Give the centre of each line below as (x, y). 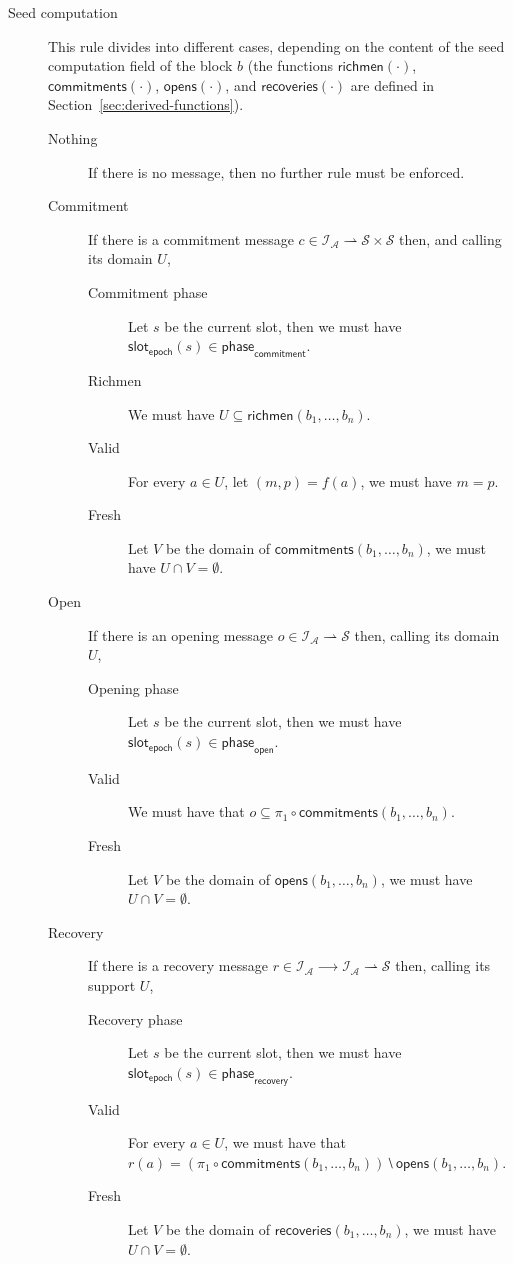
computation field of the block (140, 65)
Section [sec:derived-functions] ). (146, 104)
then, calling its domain (427, 634)
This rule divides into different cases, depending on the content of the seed (276, 45)
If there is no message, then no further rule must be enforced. (276, 171)
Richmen (115, 379)
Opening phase (133, 687)
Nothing (73, 137)
